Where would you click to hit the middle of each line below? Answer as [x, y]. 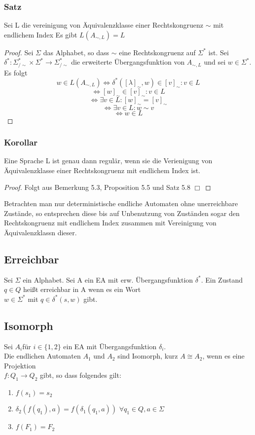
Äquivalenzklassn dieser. [40, 232]
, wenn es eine [223, 356]
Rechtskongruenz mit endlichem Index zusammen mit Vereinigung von [110, 223]
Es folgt [16, 72]
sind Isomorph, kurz [148, 356]
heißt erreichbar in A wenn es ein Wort [82, 289]
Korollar [21, 142]
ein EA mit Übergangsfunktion [110, 346]
